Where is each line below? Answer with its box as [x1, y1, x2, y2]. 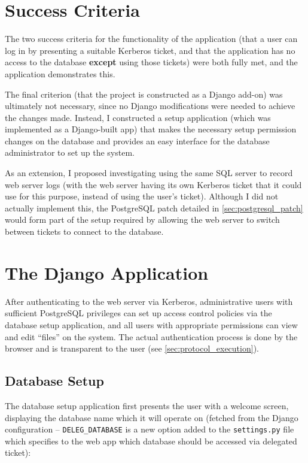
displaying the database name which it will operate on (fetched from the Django [5, 411, 298, 423]
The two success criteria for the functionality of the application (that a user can [5, 32, 298, 45]
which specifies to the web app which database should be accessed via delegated [5, 434, 297, 447]
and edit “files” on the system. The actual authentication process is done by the [5, 330, 298, 343]
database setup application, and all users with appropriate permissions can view [5, 318, 298, 331]
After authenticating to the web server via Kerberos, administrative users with [5, 295, 293, 307]
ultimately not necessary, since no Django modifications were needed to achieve [5, 99, 295, 112]
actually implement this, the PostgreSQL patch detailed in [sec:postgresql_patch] [5, 201, 303, 214]
